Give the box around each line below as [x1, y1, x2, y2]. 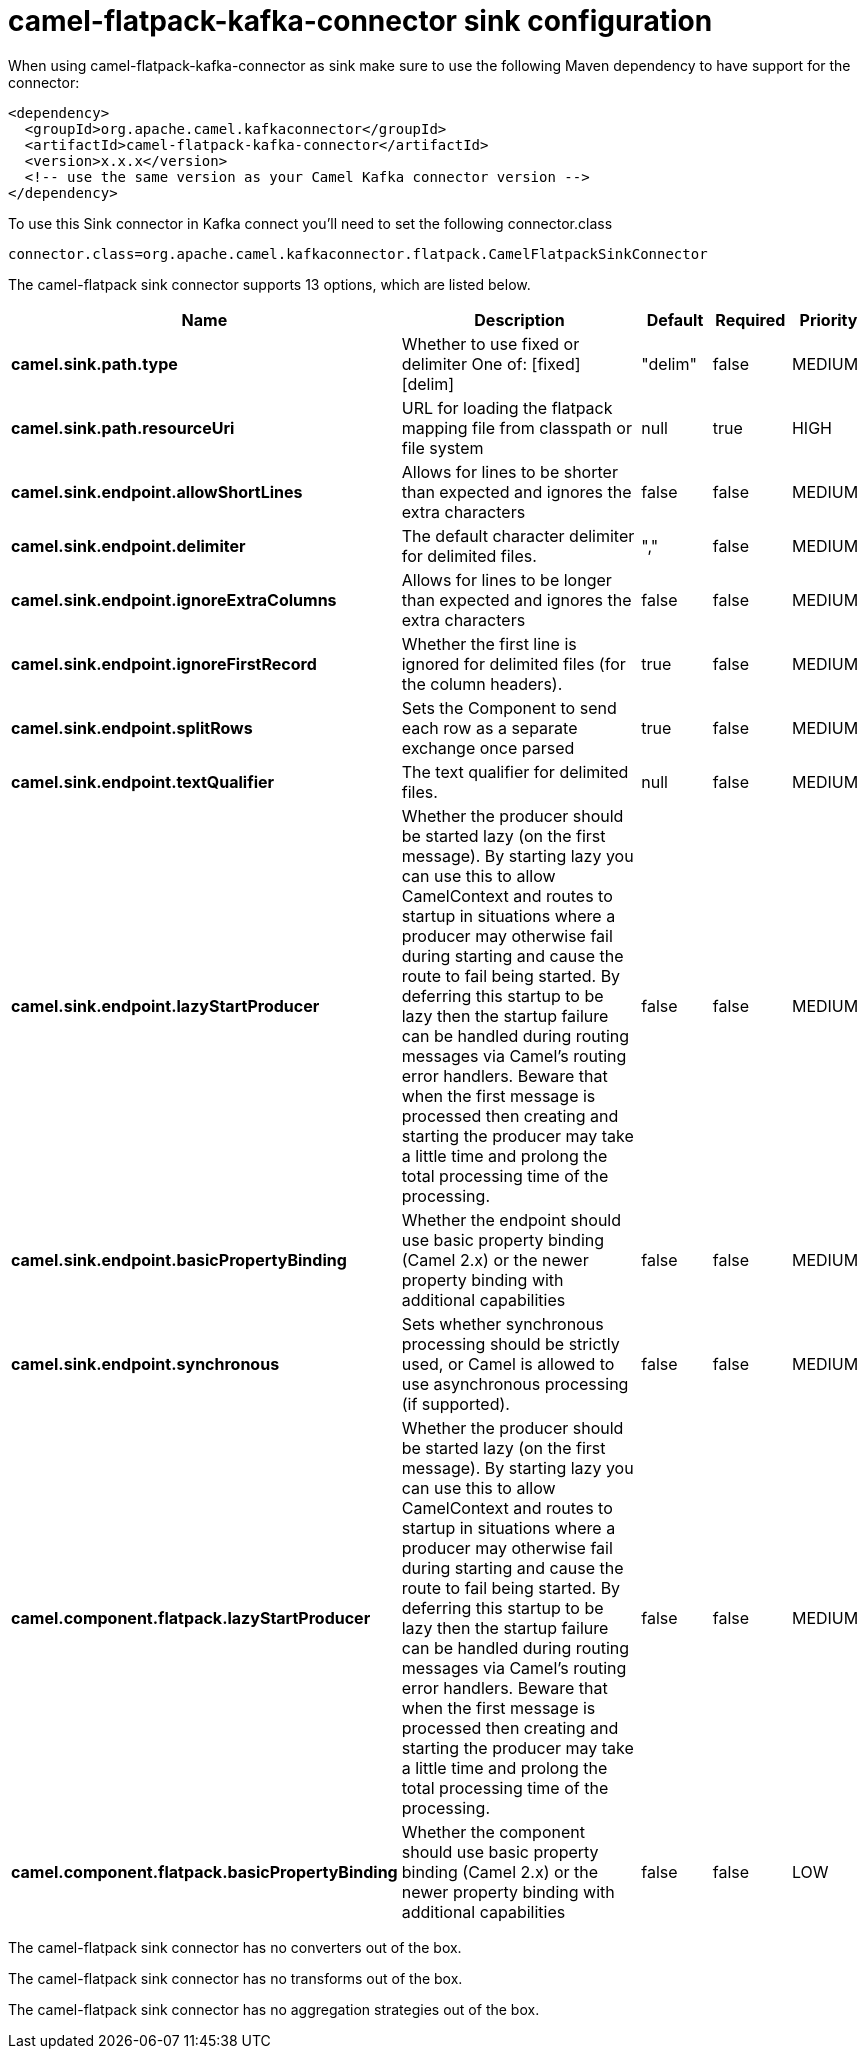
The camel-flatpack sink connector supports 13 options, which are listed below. [8, 275, 531, 293]
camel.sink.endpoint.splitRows [11, 717, 253, 738]
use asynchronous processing [401, 1373, 629, 1394]
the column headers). [401, 673, 563, 694]
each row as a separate [401, 717, 578, 738]
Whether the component [401, 1821, 585, 1842]
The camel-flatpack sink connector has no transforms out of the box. [8, 1969, 463, 1987]
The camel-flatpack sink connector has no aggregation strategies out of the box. [8, 2000, 540, 2018]
